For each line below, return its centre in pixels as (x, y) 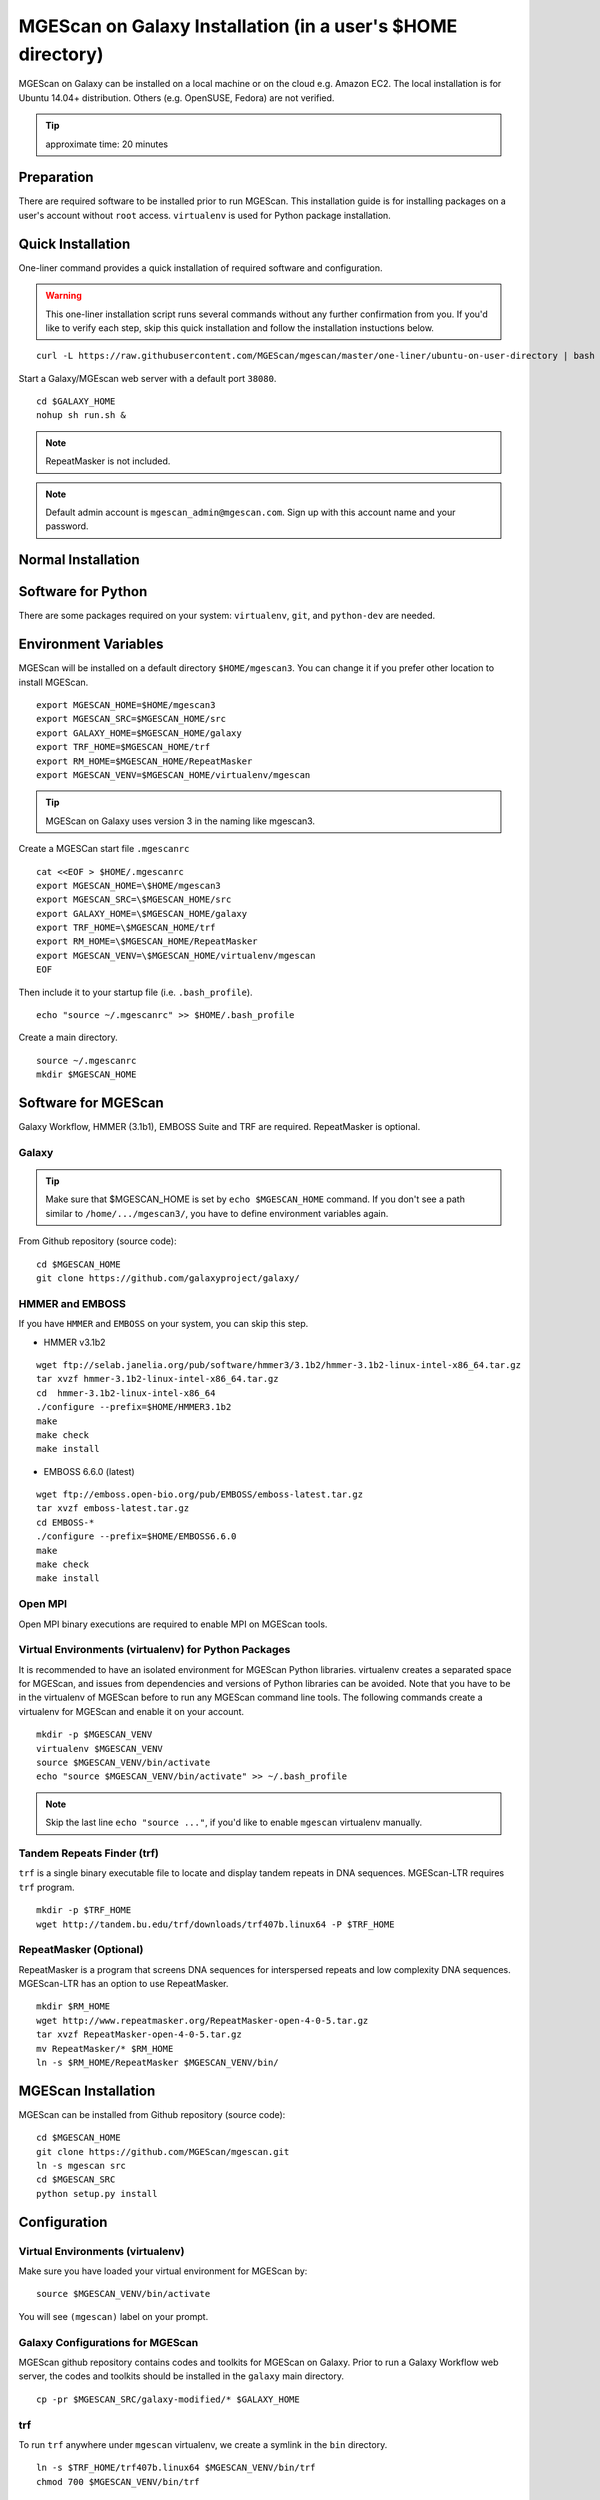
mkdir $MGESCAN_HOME (86, 1074)
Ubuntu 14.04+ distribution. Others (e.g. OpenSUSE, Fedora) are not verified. (176, 97)
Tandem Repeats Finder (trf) (88, 1853)
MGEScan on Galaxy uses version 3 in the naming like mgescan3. (180, 821)
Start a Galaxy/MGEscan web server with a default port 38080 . (147, 378)
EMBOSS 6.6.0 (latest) (89, 1471)
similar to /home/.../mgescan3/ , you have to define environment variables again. (217, 1213)
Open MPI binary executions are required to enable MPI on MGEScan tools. (173, 1624)
